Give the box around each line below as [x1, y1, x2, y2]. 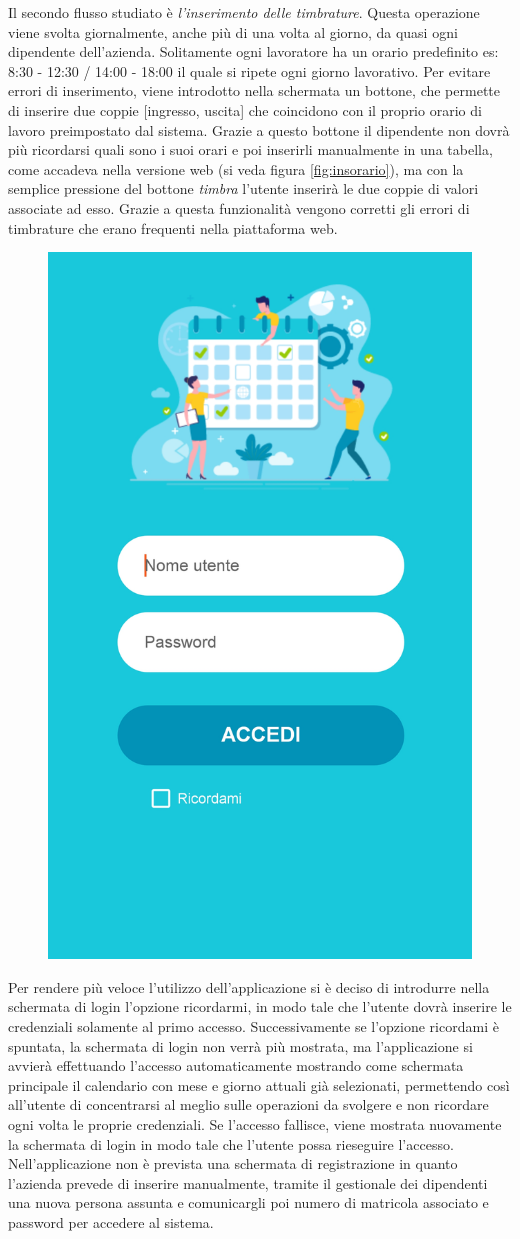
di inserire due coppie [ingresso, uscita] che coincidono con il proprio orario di [8, 99, 482, 120]
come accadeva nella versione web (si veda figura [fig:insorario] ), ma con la [8, 158, 464, 179]
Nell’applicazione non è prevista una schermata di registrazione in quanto [8, 1153, 458, 1174]
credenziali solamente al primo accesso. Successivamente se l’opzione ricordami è [8, 1016, 499, 1037]
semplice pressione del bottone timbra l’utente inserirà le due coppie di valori [8, 178, 479, 199]
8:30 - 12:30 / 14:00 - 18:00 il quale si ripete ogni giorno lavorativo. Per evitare [8, 60, 491, 81]
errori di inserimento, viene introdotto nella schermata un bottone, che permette [8, 80, 500, 101]
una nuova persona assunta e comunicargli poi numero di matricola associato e [8, 1192, 489, 1213]
